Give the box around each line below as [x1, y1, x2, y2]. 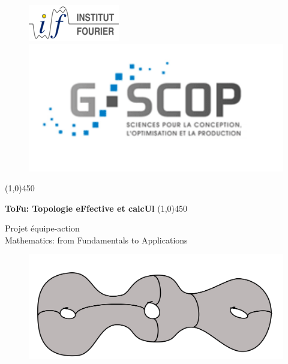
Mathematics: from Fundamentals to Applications [5, 233, 188, 246]
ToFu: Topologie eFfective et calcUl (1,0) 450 [5, 201, 187, 214]
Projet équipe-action [5, 222, 80, 234]
